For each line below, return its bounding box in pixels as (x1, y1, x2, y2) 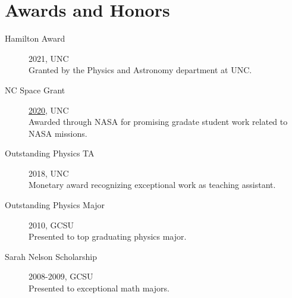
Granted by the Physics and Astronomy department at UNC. (29, 64, 252, 76)
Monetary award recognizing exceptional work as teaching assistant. (29, 178, 276, 191)
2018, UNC (29, 167, 69, 179)
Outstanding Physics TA (5, 147, 95, 159)
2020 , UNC (29, 103, 69, 116)
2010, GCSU (29, 218, 74, 231)
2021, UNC (29, 52, 69, 64)
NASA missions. (29, 127, 87, 139)
